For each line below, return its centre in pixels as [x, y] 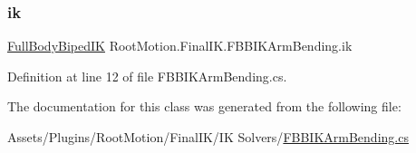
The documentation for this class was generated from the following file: [204, 106]
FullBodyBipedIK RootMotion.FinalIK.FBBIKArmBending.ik [180, 46]
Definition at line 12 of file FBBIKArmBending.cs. [147, 76]
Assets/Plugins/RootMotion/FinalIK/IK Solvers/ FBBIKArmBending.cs [208, 137]
